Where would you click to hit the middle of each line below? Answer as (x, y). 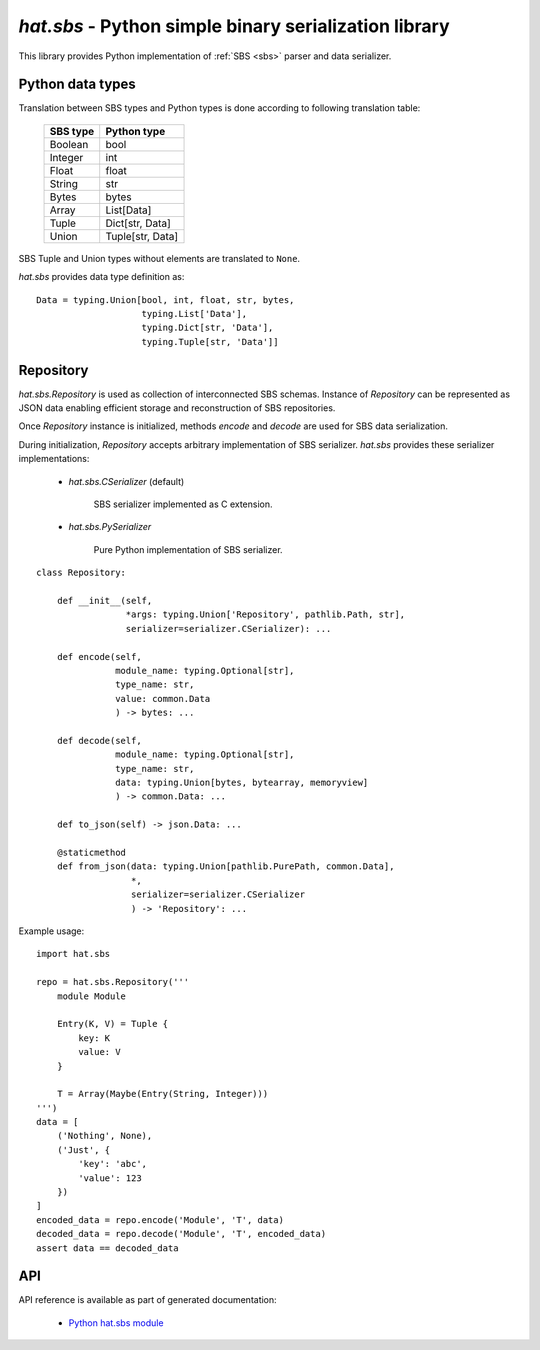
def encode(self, (99, 656)
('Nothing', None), (104, 1136)
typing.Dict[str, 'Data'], (207, 328)
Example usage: (51, 931)
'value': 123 (110, 1178)
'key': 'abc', (113, 1164)
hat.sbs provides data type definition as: (101, 277)
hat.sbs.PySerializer (110, 527)
